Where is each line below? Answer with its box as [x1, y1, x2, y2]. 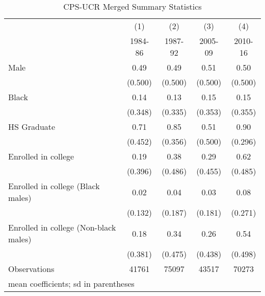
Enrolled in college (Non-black [8, 221, 116, 233]
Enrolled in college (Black [8, 180, 100, 192]
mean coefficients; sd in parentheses [8, 278, 135, 289]
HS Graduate [8, 121, 56, 132]
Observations [8, 263, 55, 275]
